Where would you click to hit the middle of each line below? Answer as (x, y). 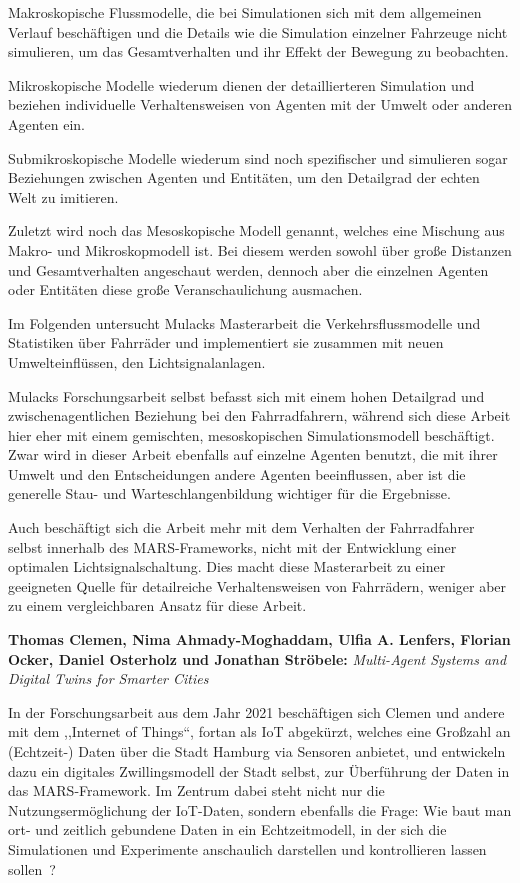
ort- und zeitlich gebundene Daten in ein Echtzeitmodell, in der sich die (227, 829)
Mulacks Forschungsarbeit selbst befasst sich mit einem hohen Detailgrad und (246, 395)
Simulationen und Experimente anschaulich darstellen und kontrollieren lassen (247, 848)
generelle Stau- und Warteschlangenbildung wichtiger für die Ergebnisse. (229, 493)
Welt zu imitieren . (63, 196)
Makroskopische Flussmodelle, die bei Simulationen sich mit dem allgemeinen (245, 12)
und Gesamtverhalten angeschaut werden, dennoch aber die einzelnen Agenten (248, 269)
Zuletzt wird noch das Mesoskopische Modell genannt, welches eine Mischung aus (256, 230)
